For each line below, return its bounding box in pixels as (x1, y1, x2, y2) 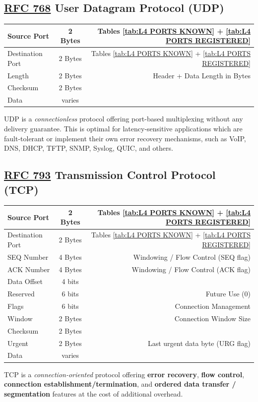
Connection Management (175, 301, 251, 311)
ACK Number (7, 264, 50, 274)
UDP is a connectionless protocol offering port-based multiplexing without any (4, 114, 243, 124)
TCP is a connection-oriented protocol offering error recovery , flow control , (4, 369, 245, 379)
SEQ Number (7, 251, 49, 262)
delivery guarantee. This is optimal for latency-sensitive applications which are (4, 123, 243, 133)
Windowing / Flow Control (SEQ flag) (133, 251, 251, 262)
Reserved (7, 288, 35, 299)
